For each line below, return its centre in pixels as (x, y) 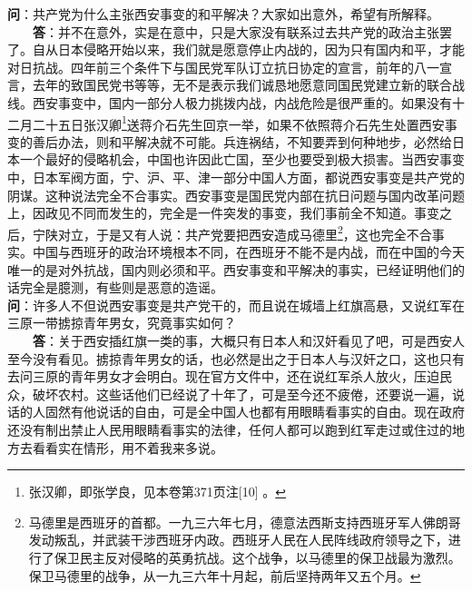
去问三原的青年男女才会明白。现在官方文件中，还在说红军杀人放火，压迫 (223, 376)
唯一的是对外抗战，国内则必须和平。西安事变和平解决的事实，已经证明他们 (230, 269)
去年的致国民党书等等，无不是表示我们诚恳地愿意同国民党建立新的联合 (242, 85)
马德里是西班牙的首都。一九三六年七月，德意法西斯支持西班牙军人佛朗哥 (245, 522)
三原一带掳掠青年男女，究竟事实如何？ (122, 323)
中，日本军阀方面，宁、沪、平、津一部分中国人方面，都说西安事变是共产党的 (236, 177)
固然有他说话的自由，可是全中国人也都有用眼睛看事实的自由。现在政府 (255, 412)
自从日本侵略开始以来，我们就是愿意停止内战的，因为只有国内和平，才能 (248, 49)
